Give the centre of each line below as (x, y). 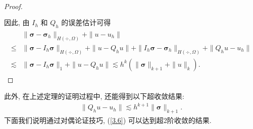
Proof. (13, 6)
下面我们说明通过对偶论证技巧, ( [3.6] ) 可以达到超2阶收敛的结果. (108, 120)
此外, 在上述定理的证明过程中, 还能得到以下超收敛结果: (94, 96)
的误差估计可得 (86, 22)
